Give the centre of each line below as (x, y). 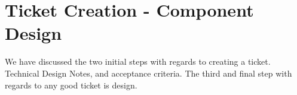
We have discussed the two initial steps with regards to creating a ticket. (138, 61)
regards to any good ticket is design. (71, 85)
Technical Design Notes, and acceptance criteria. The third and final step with (148, 73)
